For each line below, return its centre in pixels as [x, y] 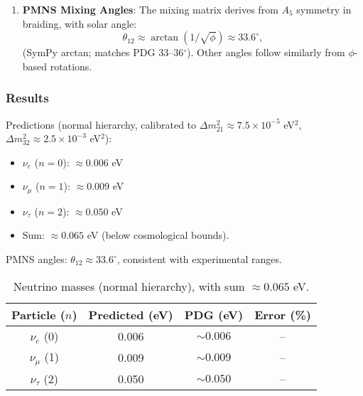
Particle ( [38, 314]
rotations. [71, 66]
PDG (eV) [214, 314]
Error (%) [283, 314]
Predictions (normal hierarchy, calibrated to [101, 124]
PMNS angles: [37, 259]
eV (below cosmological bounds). [158, 235]
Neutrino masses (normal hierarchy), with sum [129, 286]
